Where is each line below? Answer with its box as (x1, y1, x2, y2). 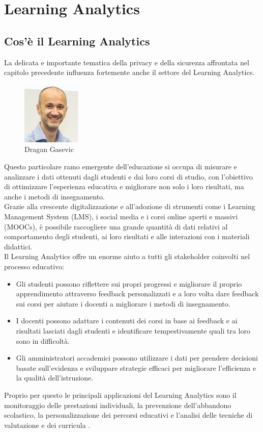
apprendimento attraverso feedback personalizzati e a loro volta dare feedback (16, 288, 259, 299)
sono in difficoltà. (16, 335, 70, 346)
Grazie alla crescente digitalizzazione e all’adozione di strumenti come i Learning (4, 201, 255, 212)
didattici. (4, 241, 33, 251)
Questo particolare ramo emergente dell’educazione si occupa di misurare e (4, 161, 237, 172)
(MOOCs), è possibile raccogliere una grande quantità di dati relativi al (4, 221, 228, 232)
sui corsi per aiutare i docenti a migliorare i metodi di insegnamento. (16, 298, 230, 309)
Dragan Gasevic (24, 144, 74, 155)
